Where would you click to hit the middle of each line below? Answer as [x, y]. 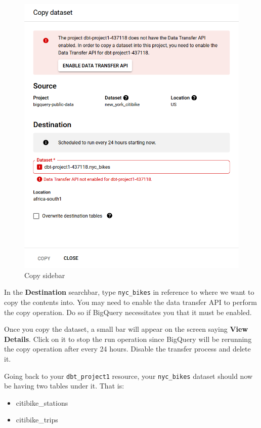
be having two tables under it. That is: [64, 386]
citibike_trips [37, 420]
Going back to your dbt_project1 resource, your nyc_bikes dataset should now [128, 376]
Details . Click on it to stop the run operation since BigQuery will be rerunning [128, 339]
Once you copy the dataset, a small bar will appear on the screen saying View [126, 329]
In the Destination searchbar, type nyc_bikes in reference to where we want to [129, 292]
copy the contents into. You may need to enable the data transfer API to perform [130, 302]
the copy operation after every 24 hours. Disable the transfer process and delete [127, 349]
